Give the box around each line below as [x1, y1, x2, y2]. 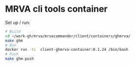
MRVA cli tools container [5, 3, 108, 15]
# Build [5, 29, 21, 34]
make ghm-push [5, 56, 34, 62]
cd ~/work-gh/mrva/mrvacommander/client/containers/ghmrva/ [5, 33, 131, 39]
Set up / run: [5, 20, 30, 25]
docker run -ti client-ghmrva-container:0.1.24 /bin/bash [5, 47, 129, 52]
